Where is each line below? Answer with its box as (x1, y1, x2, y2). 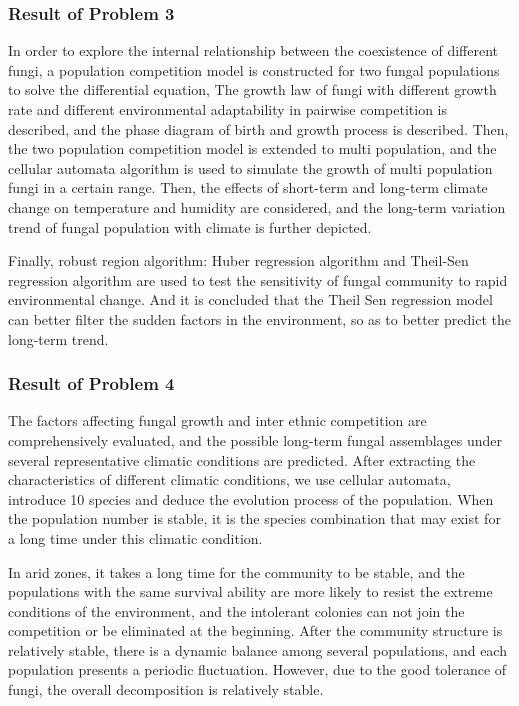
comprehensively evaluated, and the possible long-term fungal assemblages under (8, 429, 503, 450)
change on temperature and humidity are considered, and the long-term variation (8, 196, 506, 217)
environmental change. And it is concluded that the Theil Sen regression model (8, 289, 493, 310)
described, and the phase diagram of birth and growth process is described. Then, (8, 118, 509, 139)
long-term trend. (8, 328, 109, 349)
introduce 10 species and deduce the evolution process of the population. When (8, 488, 494, 509)
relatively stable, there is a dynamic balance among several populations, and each (8, 639, 507, 660)
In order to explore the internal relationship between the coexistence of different (8, 40, 498, 61)
